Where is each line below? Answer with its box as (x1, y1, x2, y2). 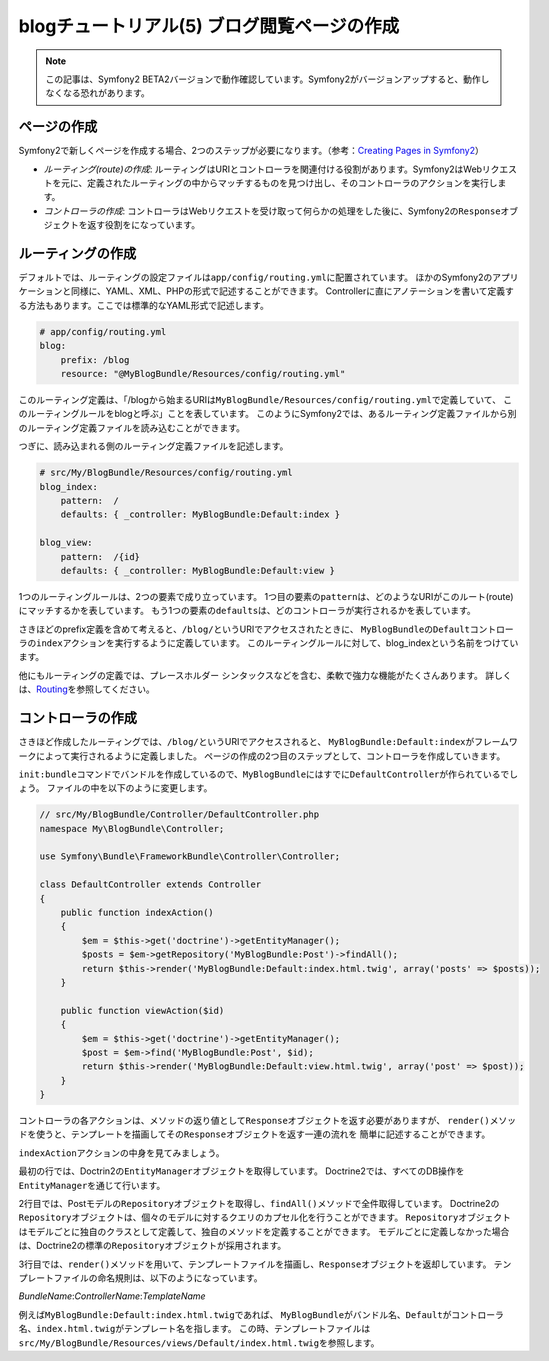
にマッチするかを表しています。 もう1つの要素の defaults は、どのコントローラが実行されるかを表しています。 (18, 605, 477, 617)
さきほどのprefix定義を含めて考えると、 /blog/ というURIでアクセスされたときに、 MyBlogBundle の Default (18, 623, 470, 635)
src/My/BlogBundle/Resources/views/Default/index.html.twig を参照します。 (18, 1336, 380, 1349)
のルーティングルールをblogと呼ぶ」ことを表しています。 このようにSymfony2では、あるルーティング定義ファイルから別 (18, 408, 517, 420)
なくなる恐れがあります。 (45, 87, 150, 99)
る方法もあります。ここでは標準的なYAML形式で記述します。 (18, 299, 269, 311)
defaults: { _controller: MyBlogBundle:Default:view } (60, 565, 335, 576)
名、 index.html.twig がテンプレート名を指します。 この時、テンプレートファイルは (18, 1323, 371, 1335)
